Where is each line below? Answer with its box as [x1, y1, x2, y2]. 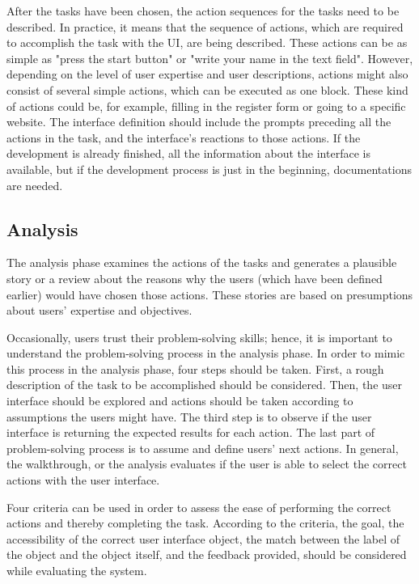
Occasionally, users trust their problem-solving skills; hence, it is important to [6, 328, 392, 345]
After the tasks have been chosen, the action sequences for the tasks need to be [6, 2, 400, 19]
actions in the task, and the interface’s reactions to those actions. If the [6, 129, 361, 146]
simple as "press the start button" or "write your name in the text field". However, [6, 49, 413, 66]
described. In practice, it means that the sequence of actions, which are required [6, 18, 404, 35]
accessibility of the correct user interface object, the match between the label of [6, 530, 400, 547]
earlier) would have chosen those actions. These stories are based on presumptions [6, 286, 413, 303]
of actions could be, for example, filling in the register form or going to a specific [6, 97, 406, 114]
